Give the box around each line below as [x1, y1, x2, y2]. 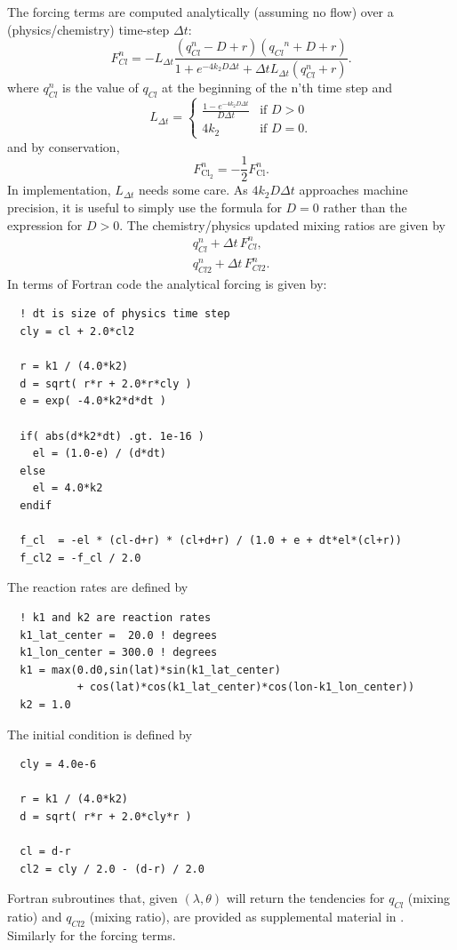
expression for [7, 215, 83, 234]
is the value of [62, 78, 139, 97]
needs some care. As [139, 180, 248, 199]
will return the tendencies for [226, 889, 385, 907]
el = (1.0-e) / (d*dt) [32, 447, 166, 460]
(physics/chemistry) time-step [7, 20, 170, 38]
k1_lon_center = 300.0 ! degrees [20, 646, 218, 659]
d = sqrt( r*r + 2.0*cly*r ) [20, 810, 192, 823]
